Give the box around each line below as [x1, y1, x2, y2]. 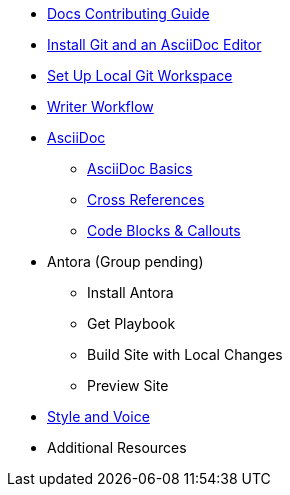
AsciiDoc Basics [87, 160, 193, 177]
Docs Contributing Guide [47, 5, 210, 22]
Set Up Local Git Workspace [47, 67, 233, 84]
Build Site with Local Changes [87, 346, 283, 363]
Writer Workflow [47, 98, 154, 115]
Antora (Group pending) [47, 253, 204, 270]
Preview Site [87, 377, 169, 394]
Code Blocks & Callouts [87, 222, 241, 239]
